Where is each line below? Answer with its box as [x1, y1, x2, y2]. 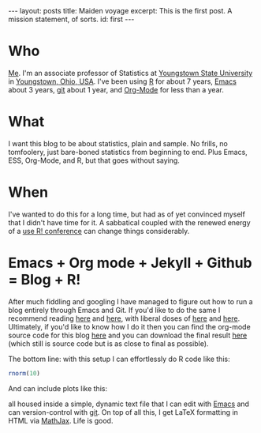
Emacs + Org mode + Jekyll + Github [8, 254, 252, 272]
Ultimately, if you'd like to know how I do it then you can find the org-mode [8, 322, 251, 331]
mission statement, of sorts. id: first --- [8, 14, 135, 24]
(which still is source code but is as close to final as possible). [8, 338, 209, 348]
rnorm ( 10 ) [8, 369, 41, 377]
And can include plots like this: [8, 383, 108, 393]
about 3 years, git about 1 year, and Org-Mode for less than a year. [8, 85, 225, 94]
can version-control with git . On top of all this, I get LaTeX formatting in [8, 407, 239, 416]
